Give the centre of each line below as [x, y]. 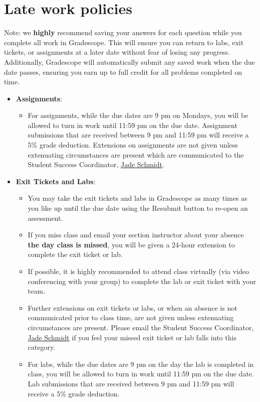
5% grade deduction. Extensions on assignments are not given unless [133, 145]
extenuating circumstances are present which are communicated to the [136, 154]
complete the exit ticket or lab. [75, 254]
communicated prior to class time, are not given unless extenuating [131, 317]
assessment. [45, 218]
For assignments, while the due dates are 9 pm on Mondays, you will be [138, 115]
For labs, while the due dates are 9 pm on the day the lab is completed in [141, 364]
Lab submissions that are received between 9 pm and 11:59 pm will [131, 383]
